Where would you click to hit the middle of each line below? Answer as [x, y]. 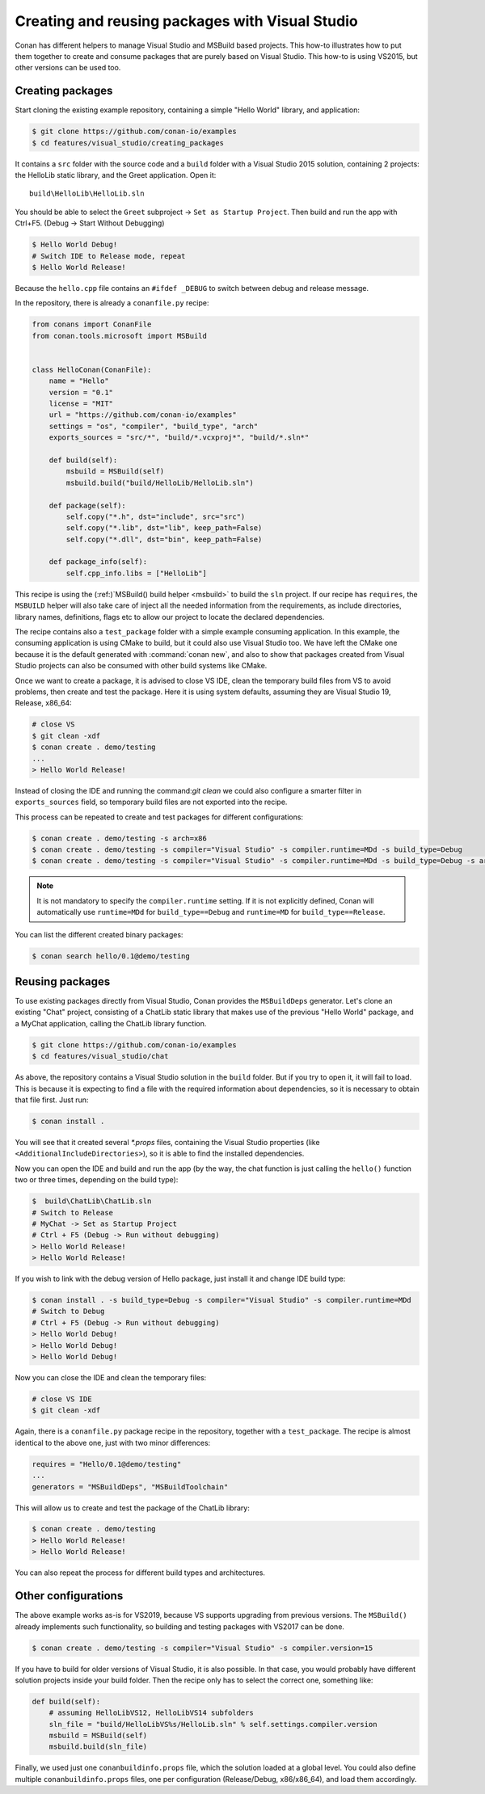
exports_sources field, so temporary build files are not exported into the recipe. [151, 802]
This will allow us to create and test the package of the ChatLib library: [132, 1508]
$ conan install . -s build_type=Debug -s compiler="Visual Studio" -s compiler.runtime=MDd [221, 1300]
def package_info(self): [98, 562]
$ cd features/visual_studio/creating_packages [128, 143]
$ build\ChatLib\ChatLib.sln [92, 1201]
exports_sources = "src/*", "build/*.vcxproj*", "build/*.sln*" [179, 438]
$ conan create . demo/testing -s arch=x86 [120, 838]
